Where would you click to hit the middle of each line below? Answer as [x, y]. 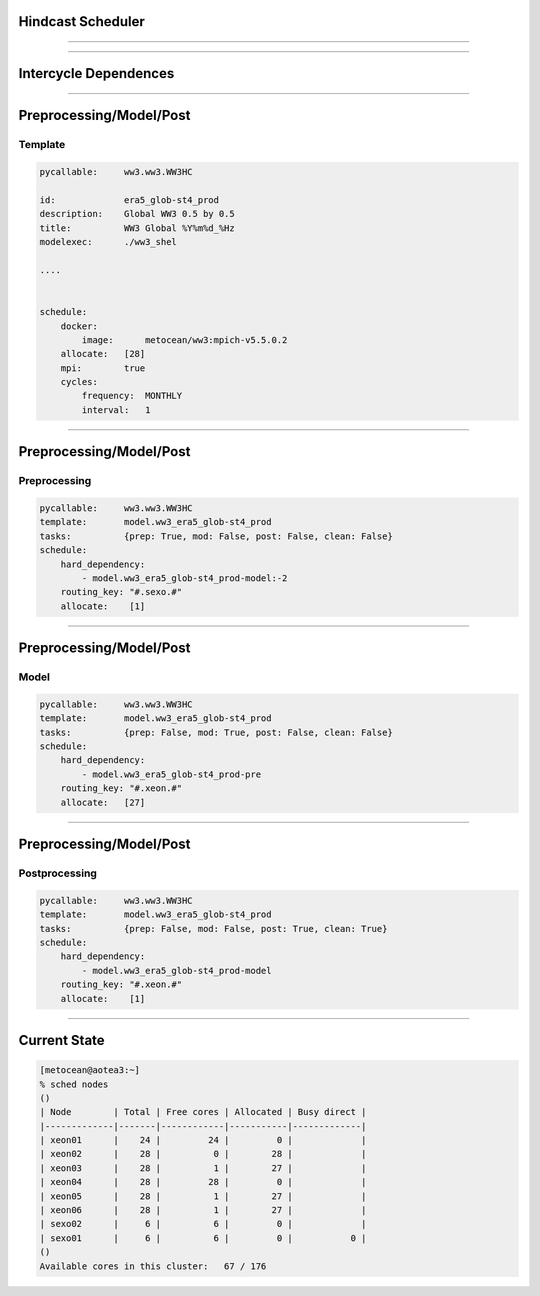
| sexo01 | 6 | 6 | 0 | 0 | [203, 1238]
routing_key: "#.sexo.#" [121, 592]
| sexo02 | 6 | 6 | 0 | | [203, 1224]
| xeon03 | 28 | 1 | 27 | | [203, 1168]
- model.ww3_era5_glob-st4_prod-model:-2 [184, 578]
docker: [79, 326]
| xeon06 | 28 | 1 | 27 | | [203, 1210]
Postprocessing [57, 873]
